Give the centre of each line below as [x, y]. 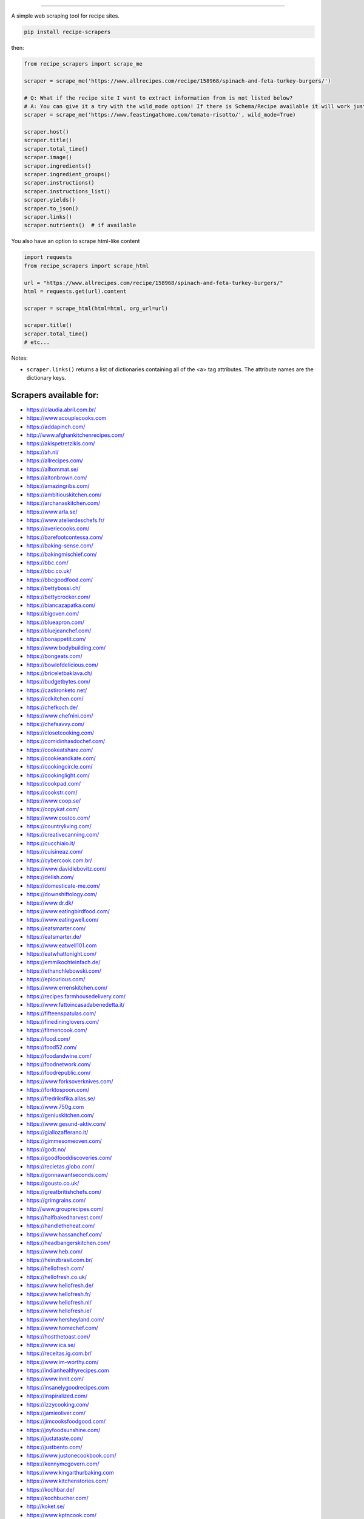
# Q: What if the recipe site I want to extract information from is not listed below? [158, 98]
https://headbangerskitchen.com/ [68, 1243]
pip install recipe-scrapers [67, 32]
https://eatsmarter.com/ [56, 928]
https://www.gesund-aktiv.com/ [66, 1123]
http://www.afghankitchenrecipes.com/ [75, 435]
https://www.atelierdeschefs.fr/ [66, 520]
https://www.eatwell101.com [62, 945]
